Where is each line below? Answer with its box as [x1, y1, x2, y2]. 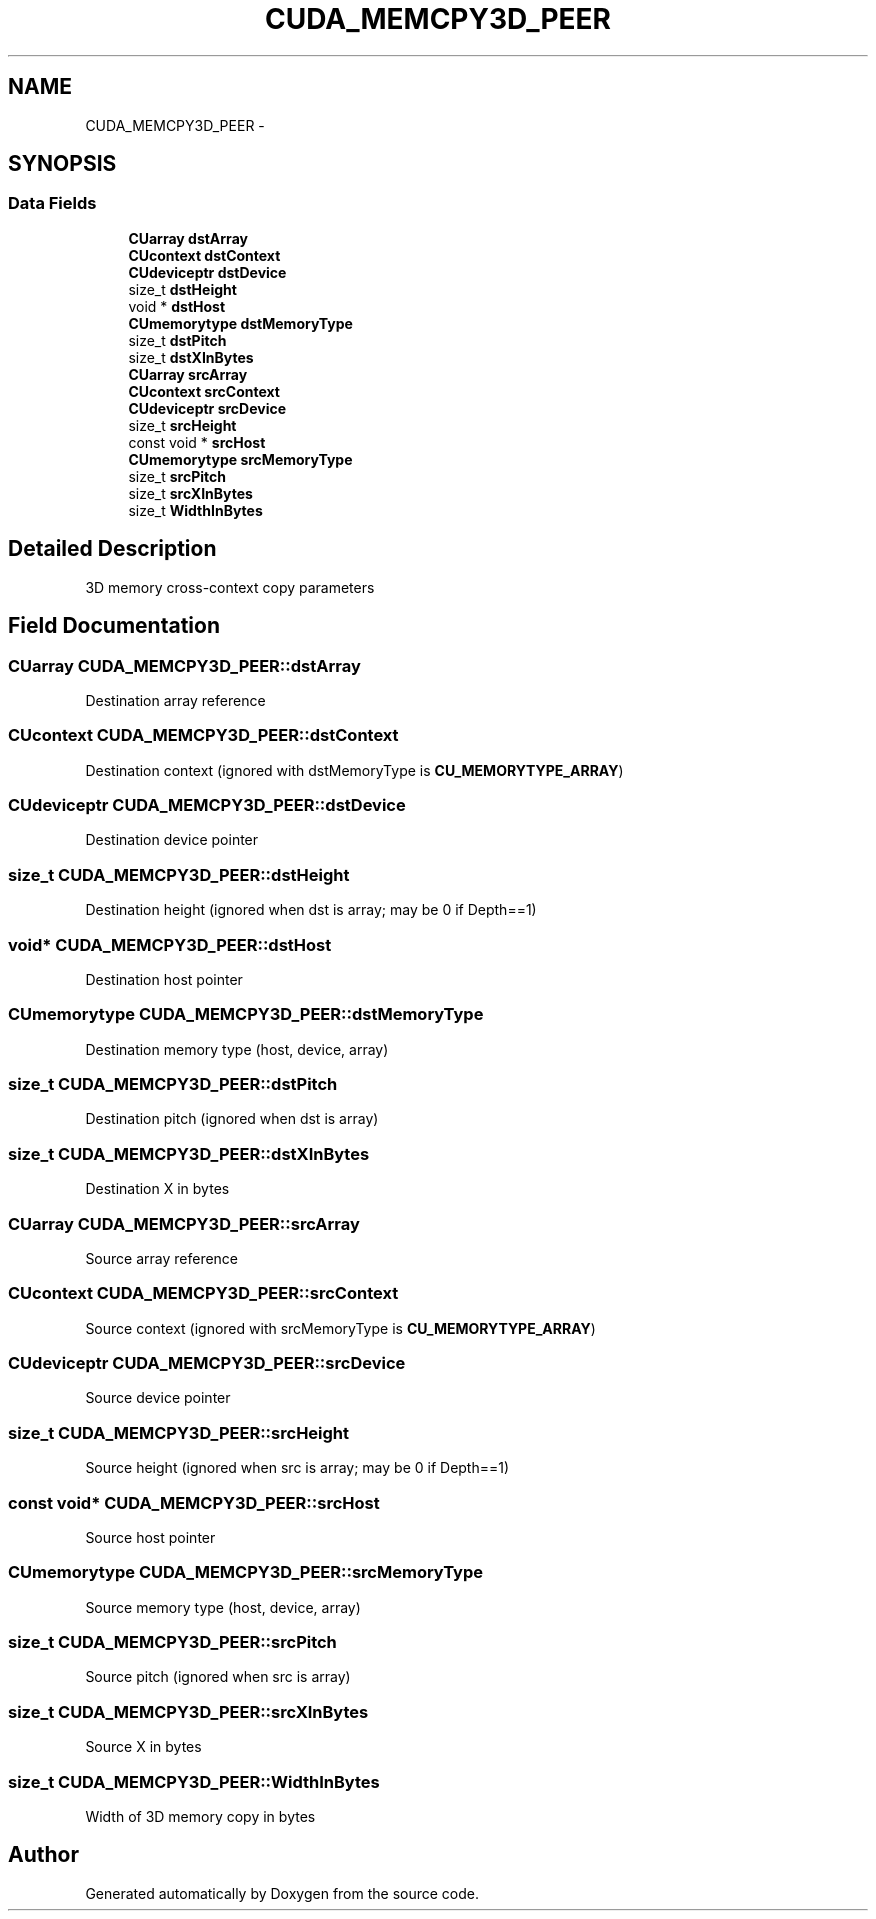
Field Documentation [8, 613, 220, 639]
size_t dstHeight [128, 280, 237, 298]
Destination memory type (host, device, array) [85, 1040, 389, 1058]
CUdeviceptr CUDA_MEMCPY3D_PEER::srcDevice [8, 1353, 406, 1373]
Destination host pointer [85, 970, 243, 988]
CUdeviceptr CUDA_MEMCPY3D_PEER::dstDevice [8, 795, 406, 815]
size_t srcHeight [128, 416, 237, 434]
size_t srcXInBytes [128, 484, 253, 502]
